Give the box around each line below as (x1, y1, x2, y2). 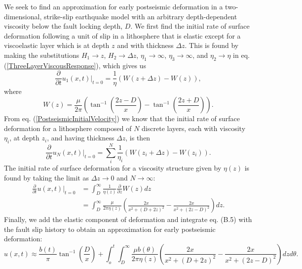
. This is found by (185, 40, 239, 50)
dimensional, (4, 11, 42, 21)
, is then (125, 133, 151, 143)
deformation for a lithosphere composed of (4, 123, 132, 133)
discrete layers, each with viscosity (142, 123, 246, 133)
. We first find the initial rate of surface (130, 21, 250, 31)
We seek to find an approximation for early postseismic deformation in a (4, 1, 223, 11)
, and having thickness (47, 133, 114, 143)
